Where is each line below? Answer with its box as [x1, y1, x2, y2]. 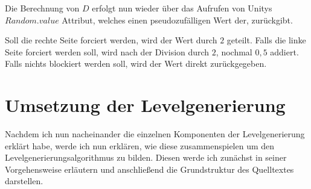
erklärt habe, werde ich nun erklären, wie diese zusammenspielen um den [5, 139, 275, 152]
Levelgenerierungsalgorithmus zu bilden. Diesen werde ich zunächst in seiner [5, 151, 287, 164]
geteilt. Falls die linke [226, 34, 306, 46]
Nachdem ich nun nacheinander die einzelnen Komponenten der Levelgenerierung [5, 128, 305, 140]
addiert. [270, 45, 299, 58]
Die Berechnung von [5, 2, 80, 14]
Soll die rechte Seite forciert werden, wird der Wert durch [5, 34, 217, 46]
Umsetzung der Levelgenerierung [5, 93, 286, 117]
